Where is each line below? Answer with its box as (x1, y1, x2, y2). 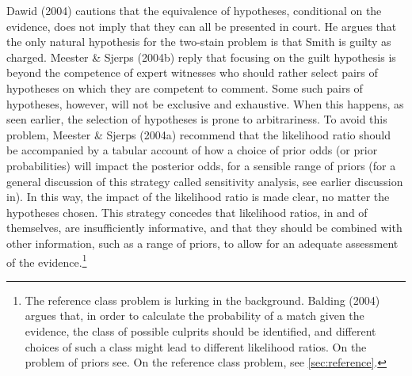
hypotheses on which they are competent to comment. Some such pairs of (6, 79, 363, 96)
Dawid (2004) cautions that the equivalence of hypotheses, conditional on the (6, 2, 382, 18)
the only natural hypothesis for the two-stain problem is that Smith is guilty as (6, 33, 391, 50)
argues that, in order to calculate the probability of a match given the (25, 307, 364, 324)
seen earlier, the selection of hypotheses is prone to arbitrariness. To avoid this (6, 111, 387, 127)
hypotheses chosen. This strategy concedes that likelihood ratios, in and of (6, 203, 368, 220)
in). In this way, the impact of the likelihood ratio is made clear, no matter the (6, 188, 390, 205)
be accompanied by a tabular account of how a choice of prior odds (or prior (6, 142, 378, 158)
